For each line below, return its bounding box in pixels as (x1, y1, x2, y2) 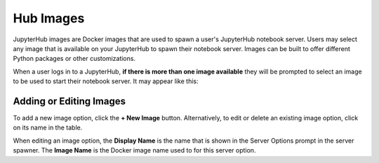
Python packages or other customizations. (13, 55, 136, 63)
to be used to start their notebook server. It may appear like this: (13, 77, 199, 85)
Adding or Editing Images (13, 95, 126, 107)
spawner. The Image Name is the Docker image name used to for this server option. (13, 146, 256, 155)
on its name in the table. (13, 123, 83, 132)
